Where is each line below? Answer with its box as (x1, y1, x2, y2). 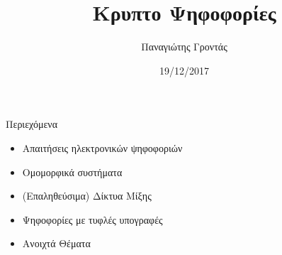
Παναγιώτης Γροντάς (141, 39, 227, 54)
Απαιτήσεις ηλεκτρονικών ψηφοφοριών (22, 140, 183, 155)
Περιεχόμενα (6, 116, 57, 131)
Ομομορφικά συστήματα (22, 164, 123, 179)
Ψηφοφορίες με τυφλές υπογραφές (22, 212, 163, 227)
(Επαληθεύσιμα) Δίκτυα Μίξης (22, 188, 152, 203)
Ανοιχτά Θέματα (22, 236, 91, 251)
